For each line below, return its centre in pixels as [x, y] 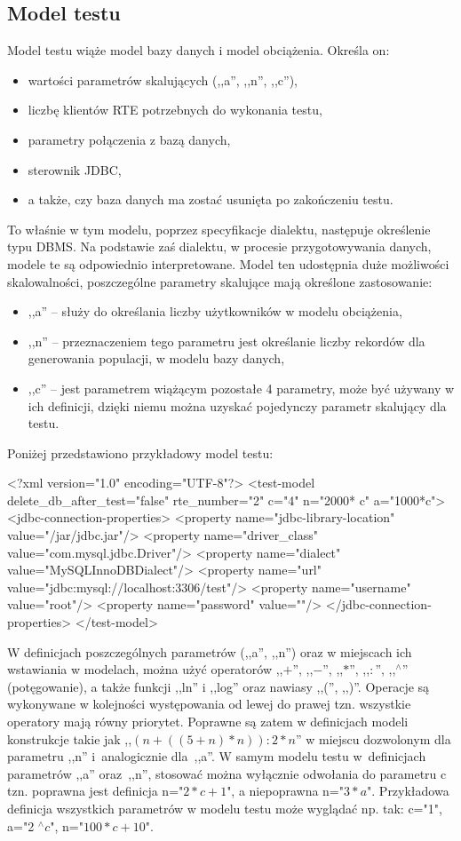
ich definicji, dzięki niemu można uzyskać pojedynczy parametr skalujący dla [237, 405]
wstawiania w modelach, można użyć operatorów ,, [145, 669]
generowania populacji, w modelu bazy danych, [156, 358]
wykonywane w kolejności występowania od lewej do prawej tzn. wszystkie [209, 704]
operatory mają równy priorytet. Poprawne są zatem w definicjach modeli [208, 722]
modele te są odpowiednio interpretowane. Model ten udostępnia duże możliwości [228, 263]
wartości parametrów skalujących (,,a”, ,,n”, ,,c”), [163, 79]
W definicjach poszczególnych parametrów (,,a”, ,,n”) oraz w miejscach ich [210, 651]
